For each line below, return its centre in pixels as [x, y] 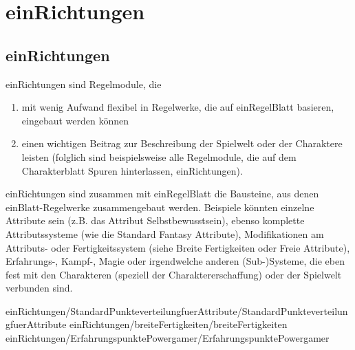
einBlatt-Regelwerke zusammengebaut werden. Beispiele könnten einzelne [160, 207]
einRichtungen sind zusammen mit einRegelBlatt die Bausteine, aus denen [162, 194]
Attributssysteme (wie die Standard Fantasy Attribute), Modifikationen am [165, 233]
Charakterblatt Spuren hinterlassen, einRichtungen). [132, 170]
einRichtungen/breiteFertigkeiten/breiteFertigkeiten [179, 324]
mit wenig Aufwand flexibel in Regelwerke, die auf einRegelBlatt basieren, [178, 107]
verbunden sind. [39, 288]
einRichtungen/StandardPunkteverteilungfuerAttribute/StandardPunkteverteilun [177, 310]
